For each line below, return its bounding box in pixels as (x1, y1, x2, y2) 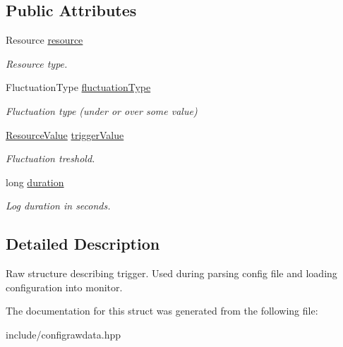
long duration (6, 174, 64, 189)
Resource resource (6, 32, 83, 47)
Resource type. (6, 56, 68, 71)
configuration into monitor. (6, 279, 123, 294)
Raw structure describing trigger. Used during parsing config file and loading (6, 266, 337, 281)
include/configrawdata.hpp (6, 327, 121, 341)
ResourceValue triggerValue (6, 127, 124, 142)
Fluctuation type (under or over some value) (6, 103, 198, 118)
